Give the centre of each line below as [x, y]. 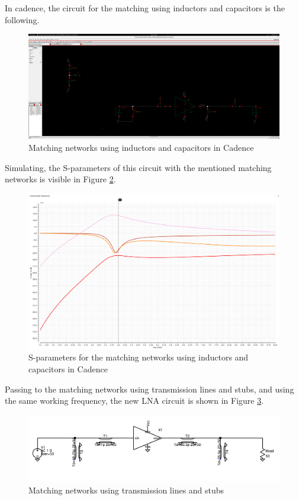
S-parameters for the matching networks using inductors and [139, 357]
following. [22, 19]
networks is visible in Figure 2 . [60, 179]
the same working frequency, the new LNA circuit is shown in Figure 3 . [134, 401]
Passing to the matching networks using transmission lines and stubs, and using [149, 389]
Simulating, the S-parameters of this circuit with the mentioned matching [138, 167]
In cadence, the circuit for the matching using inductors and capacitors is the [145, 8]
